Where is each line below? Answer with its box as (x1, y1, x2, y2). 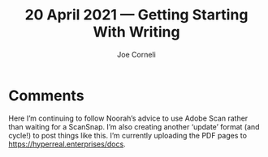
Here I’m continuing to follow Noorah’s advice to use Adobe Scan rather (8, 113, 249, 123)
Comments (8, 87, 84, 104)
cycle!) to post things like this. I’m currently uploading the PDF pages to (8, 130, 248, 140)
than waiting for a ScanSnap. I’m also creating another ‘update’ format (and (8, 121, 260, 131)
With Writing (93, 23, 180, 41)
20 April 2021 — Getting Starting (24, 6, 249, 24)
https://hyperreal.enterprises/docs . (8, 139, 126, 149)
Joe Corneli (117, 49, 156, 59)
